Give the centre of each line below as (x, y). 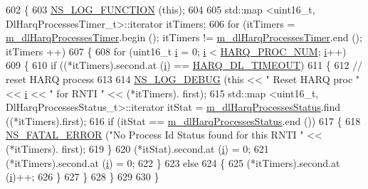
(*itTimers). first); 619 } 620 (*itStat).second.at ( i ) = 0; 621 (137, 148)
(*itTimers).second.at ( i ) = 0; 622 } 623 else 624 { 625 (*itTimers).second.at (173, 162)
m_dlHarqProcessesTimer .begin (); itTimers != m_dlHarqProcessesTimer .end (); (184, 37)
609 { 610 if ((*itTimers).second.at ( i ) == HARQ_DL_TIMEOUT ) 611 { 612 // (184, 65)
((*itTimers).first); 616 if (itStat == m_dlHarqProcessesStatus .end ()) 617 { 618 (183, 120)
